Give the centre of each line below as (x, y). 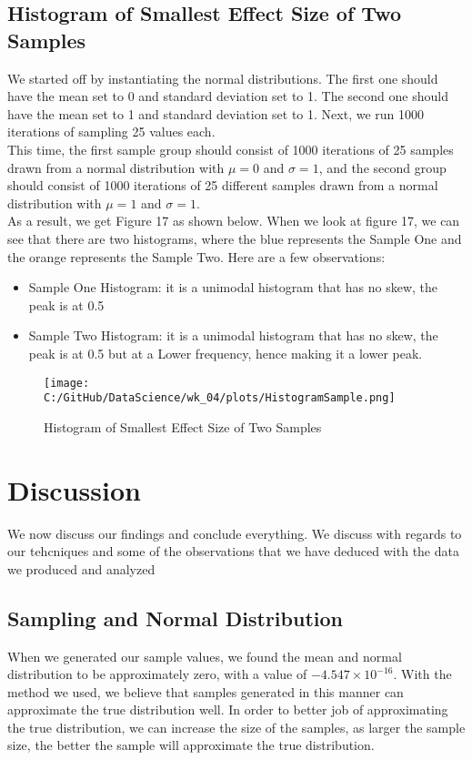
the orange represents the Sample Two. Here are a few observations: (196, 256)
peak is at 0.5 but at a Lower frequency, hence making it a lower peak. (226, 353)
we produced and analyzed (81, 568)
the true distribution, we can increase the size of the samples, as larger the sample (236, 727)
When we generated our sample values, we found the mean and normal (205, 656)
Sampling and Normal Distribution (175, 618)
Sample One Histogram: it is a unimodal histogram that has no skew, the (233, 287)
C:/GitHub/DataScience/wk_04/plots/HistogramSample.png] (220, 398)
